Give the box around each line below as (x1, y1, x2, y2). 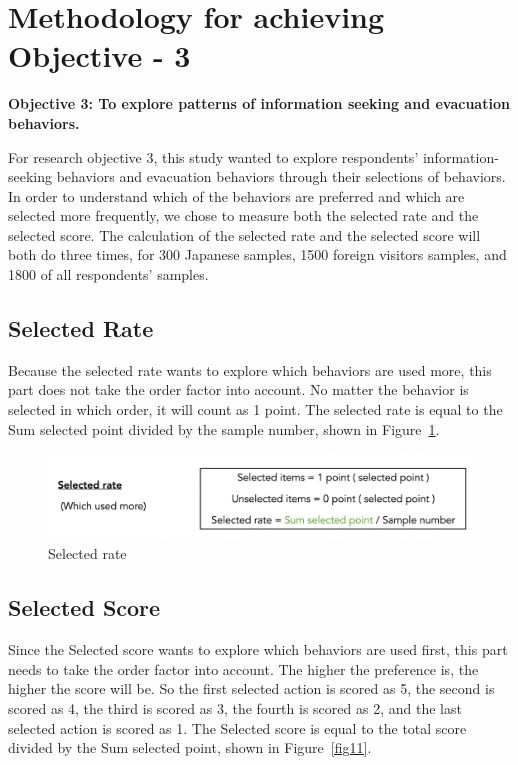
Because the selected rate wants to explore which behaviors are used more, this (8, 359, 492, 380)
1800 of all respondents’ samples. (8, 264, 209, 285)
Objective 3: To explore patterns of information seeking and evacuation (8, 93, 510, 114)
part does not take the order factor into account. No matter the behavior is (8, 379, 469, 400)
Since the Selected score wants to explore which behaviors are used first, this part (8, 639, 508, 660)
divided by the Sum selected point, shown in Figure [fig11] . (8, 737, 372, 758)
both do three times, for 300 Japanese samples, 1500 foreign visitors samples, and (8, 244, 507, 265)
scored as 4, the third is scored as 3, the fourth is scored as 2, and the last (8, 697, 462, 718)
